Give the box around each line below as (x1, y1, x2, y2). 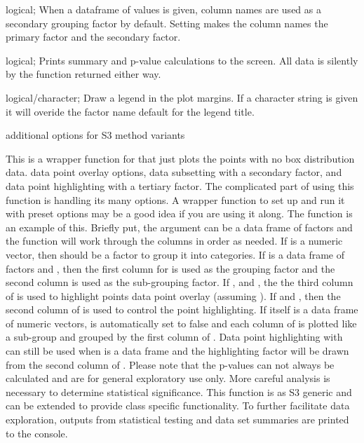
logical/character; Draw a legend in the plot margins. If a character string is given (6, 90, 358, 104)
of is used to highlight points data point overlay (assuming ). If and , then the (6, 288, 341, 303)
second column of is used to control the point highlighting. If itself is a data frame (6, 302, 358, 317)
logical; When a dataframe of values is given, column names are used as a (6, 2, 321, 16)
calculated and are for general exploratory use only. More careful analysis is (6, 371, 330, 386)
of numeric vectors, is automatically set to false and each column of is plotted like (6, 315, 357, 330)
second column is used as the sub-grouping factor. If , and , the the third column (6, 275, 353, 289)
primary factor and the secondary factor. (6, 29, 181, 44)
